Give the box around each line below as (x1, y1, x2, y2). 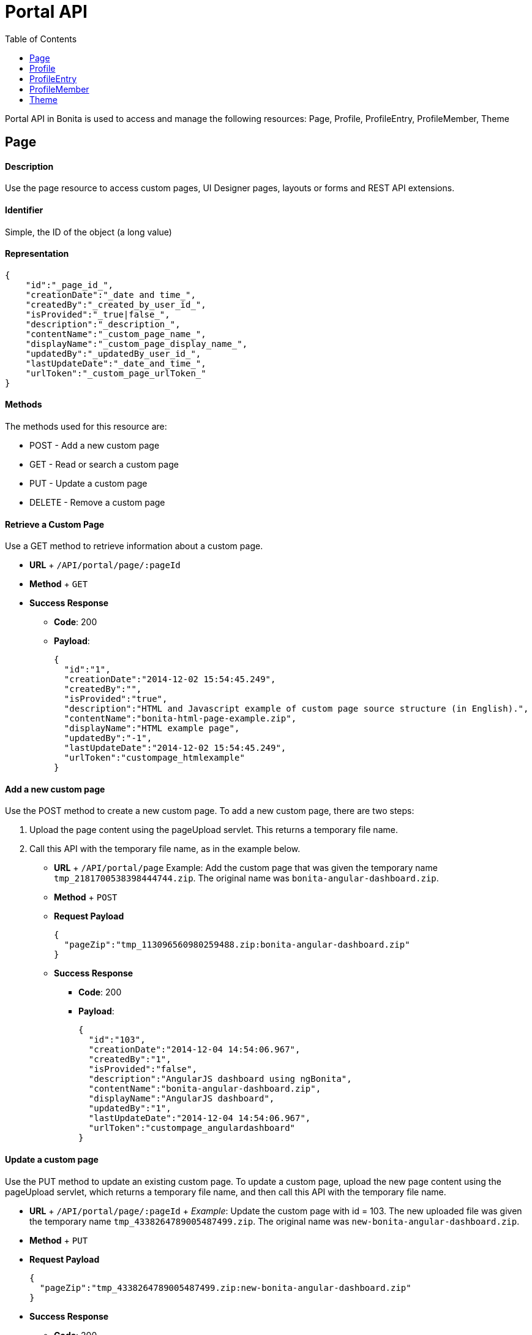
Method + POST (54, 892, 118, 903)
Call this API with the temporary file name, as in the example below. (29, 843, 301, 854)
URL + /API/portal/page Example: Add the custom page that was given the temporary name (54, 862, 438, 873)
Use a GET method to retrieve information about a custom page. (5, 541, 263, 552)
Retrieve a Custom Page (5, 519, 105, 530)
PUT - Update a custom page (29, 478, 148, 489)
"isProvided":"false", (88, 1064, 197, 1074)
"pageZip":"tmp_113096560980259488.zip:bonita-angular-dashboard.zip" (64, 940, 410, 950)
